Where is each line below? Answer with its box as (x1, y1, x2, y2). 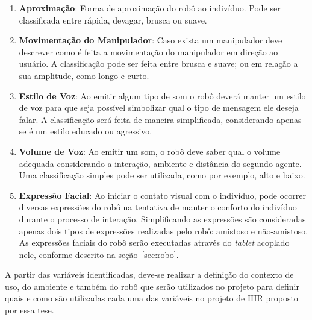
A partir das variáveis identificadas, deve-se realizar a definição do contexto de (5, 268, 294, 281)
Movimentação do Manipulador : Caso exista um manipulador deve (19, 34, 282, 46)
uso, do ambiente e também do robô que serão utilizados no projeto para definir (5, 280, 299, 292)
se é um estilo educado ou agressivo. (19, 125, 152, 137)
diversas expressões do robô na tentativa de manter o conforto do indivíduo (19, 201, 297, 213)
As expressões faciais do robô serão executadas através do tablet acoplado (19, 236, 290, 249)
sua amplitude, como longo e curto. (19, 69, 149, 81)
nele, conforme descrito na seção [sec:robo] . (19, 248, 179, 260)
